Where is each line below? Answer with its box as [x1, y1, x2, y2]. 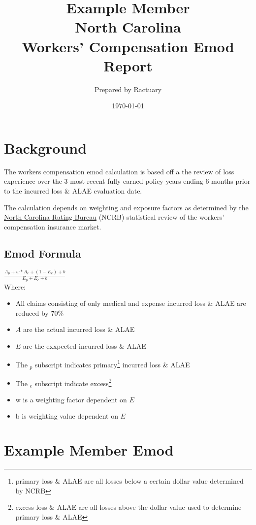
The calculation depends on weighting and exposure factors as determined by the [4, 202, 249, 212]
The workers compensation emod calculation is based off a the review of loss [4, 166, 234, 176]
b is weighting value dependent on [15, 411, 118, 421]
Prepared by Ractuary [94, 84, 162, 94]
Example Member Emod [4, 440, 174, 460]
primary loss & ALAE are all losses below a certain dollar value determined [15, 476, 244, 486]
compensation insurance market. [4, 221, 101, 231]
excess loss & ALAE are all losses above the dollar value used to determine [15, 502, 242, 512]
